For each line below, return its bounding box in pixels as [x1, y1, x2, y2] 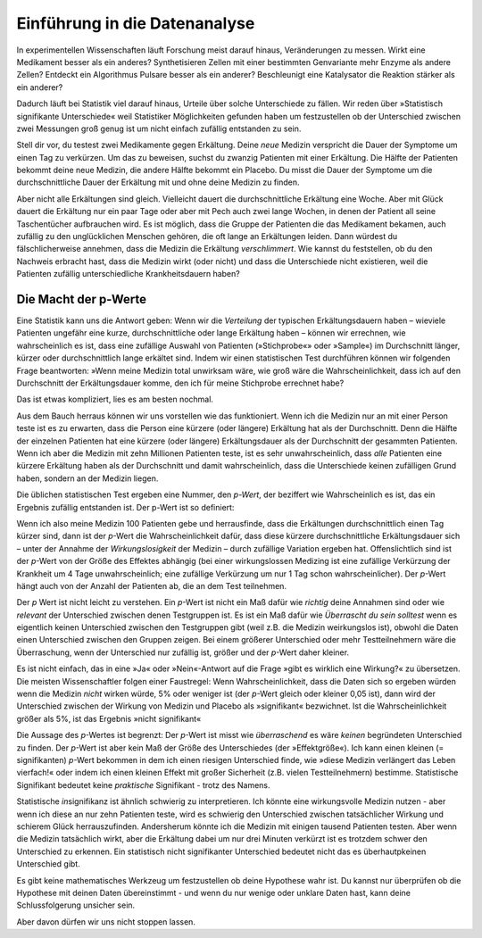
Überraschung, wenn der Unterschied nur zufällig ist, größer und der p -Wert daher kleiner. [16, 647, 350, 658]
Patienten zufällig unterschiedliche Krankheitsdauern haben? [16, 269, 240, 279]
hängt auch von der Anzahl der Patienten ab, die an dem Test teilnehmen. [16, 580, 287, 591]
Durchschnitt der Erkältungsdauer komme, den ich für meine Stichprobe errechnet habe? [16, 378, 345, 388]
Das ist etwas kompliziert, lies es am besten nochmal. [16, 394, 214, 405]
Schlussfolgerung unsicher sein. [16, 900, 136, 910]
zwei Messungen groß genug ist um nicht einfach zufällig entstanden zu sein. [16, 123, 302, 134]
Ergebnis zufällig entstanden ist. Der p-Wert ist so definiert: [16, 502, 235, 512]
